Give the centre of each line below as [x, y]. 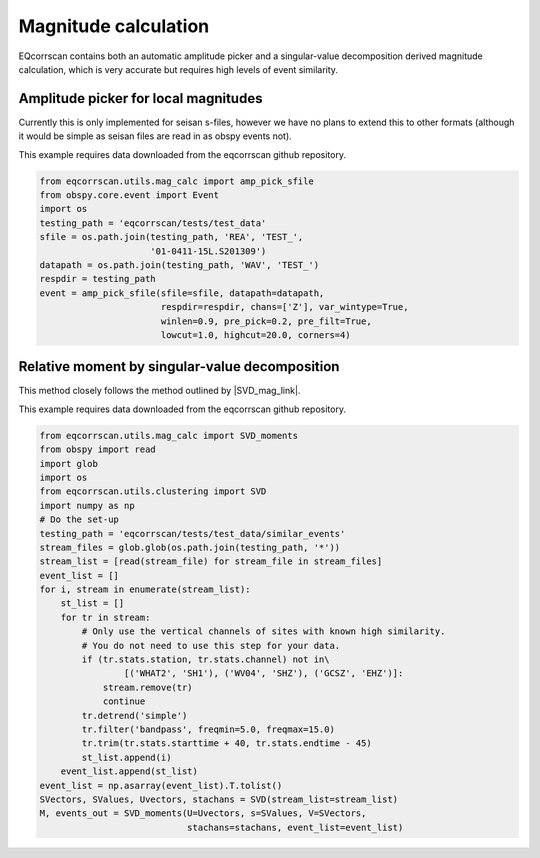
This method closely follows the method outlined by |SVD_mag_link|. [159, 391]
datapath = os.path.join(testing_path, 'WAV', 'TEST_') [179, 264]
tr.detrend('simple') [134, 715]
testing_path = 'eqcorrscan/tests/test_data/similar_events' [192, 533]
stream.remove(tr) [148, 687]
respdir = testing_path [98, 279]
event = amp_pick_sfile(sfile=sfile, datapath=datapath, [182, 293]
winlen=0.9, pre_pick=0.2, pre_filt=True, [266, 321]
